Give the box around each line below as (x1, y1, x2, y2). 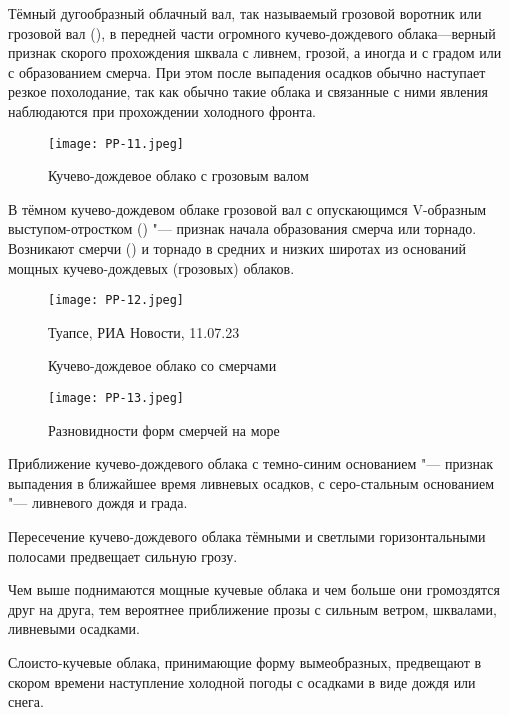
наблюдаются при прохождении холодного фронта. (8, 100, 316, 121)
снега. (8, 691, 44, 712)
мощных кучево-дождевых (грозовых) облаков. (8, 257, 295, 278)
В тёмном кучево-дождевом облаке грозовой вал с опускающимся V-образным (8, 198, 487, 219)
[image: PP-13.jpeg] (48, 391, 185, 406)
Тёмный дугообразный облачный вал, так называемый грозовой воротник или (8, 3, 482, 23)
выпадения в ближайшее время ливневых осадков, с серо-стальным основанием (8, 472, 495, 493)
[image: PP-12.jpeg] (48, 293, 185, 308)
